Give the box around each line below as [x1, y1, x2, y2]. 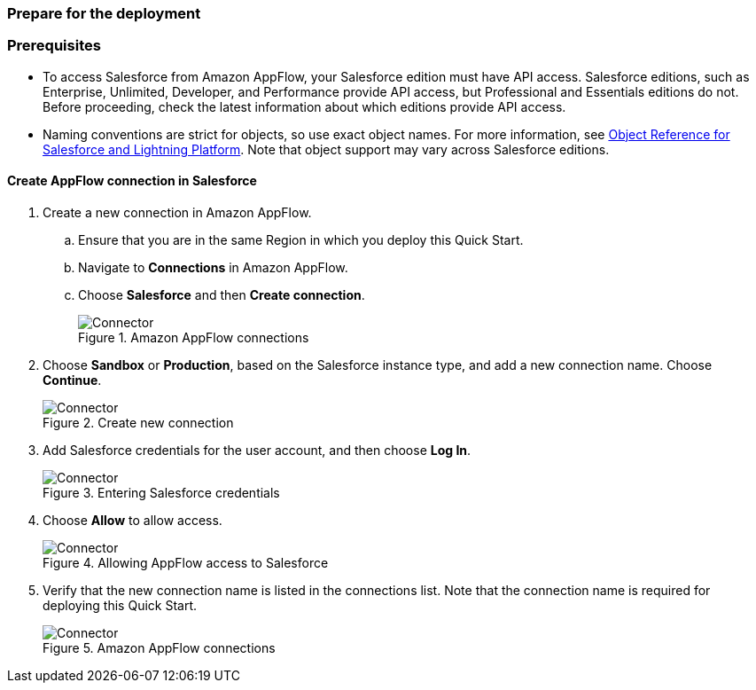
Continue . [43, 372, 102, 388]
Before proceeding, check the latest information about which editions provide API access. [43, 98, 566, 114]
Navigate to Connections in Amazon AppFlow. [78, 259, 348, 275]
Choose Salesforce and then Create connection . [78, 286, 365, 302]
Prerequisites [7, 36, 101, 55]
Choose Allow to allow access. [43, 512, 222, 528]
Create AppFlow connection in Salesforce [7, 173, 257, 189]
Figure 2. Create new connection [43, 414, 234, 430]
